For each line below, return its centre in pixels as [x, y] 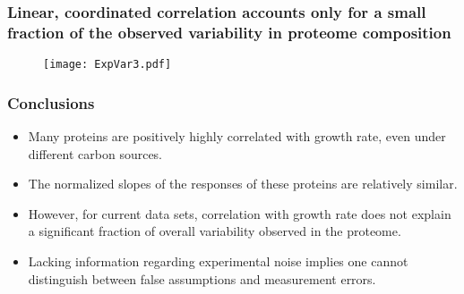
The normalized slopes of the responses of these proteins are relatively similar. [243, 184]
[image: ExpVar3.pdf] [107, 65]
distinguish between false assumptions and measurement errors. [202, 278]
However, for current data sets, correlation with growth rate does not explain [240, 213]
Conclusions [51, 102]
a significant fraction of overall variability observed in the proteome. [215, 231]
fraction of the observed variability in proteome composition [229, 32]
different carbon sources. [95, 153]
